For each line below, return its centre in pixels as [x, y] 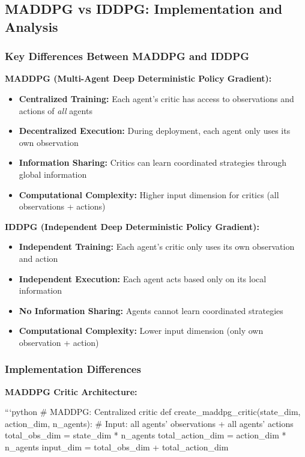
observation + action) [59, 342]
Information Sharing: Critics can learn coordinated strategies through [152, 162]
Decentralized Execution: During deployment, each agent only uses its [155, 131]
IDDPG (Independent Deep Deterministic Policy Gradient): [132, 226]
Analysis [32, 26]
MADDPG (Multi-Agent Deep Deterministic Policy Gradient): [138, 78]
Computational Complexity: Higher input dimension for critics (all [149, 194]
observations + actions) [62, 206]
